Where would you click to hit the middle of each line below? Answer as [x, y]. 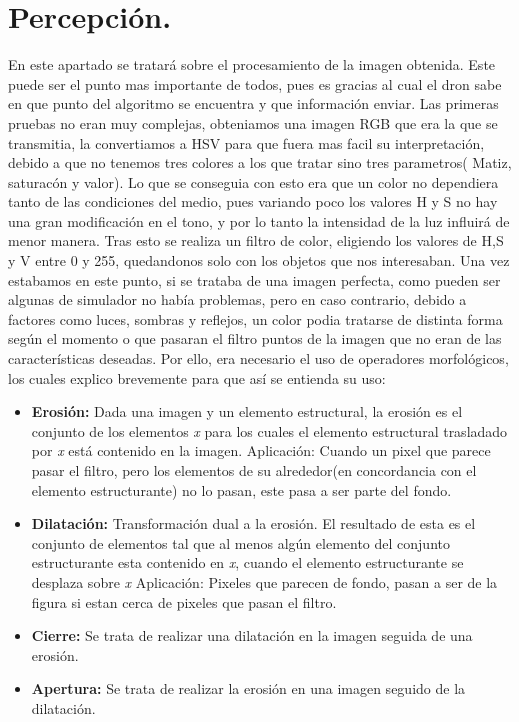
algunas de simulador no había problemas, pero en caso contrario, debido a [237, 299]
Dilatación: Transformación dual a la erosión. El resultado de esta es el [253, 523]
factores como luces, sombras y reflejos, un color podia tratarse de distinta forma [255, 318]
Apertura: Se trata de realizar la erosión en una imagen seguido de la [248, 688]
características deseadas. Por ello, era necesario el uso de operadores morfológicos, [258, 358]
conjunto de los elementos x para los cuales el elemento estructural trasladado [269, 430]
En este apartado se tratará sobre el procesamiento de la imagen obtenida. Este [252, 64]
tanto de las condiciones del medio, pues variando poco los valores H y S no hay [253, 201]
